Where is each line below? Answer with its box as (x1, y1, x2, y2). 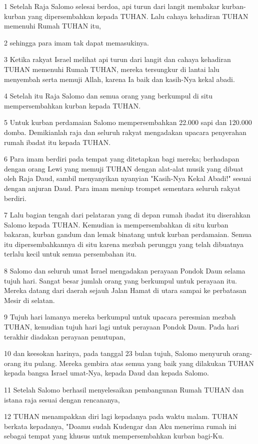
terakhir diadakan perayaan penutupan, (4, 331, 125, 341)
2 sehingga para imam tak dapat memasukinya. (4, 37, 149, 47)
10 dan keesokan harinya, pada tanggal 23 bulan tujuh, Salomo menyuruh (4, 348, 230, 358)
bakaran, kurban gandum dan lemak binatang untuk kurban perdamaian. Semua (4, 229, 251, 239)
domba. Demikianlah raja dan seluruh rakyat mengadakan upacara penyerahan (4, 126, 246, 137)
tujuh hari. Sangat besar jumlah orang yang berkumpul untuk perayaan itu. (4, 275, 237, 285)
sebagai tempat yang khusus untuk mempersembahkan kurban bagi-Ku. (4, 430, 224, 441)
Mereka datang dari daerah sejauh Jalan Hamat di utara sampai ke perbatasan (4, 285, 246, 295)
